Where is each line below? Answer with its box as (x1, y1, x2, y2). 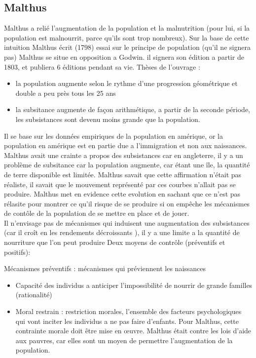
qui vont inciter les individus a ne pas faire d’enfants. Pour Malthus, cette (15, 316, 239, 326)
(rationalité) (15, 289, 52, 300)
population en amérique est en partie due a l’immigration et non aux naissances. (4, 140, 247, 151)
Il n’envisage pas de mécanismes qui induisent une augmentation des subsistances (4, 217, 250, 228)
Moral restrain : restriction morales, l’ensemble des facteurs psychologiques (15, 306, 242, 317)
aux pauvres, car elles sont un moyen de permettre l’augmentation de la (15, 335, 233, 345)
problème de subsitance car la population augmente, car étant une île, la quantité (4, 159, 250, 170)
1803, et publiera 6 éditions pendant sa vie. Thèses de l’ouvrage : (4, 61, 200, 72)
